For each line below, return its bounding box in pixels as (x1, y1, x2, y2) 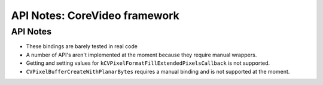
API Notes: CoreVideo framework (11, 9, 179, 22)
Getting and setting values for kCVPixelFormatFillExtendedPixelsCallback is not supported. (26, 59, 270, 67)
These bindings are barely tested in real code (26, 43, 138, 50)
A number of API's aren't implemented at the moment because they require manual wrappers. (26, 51, 257, 58)
